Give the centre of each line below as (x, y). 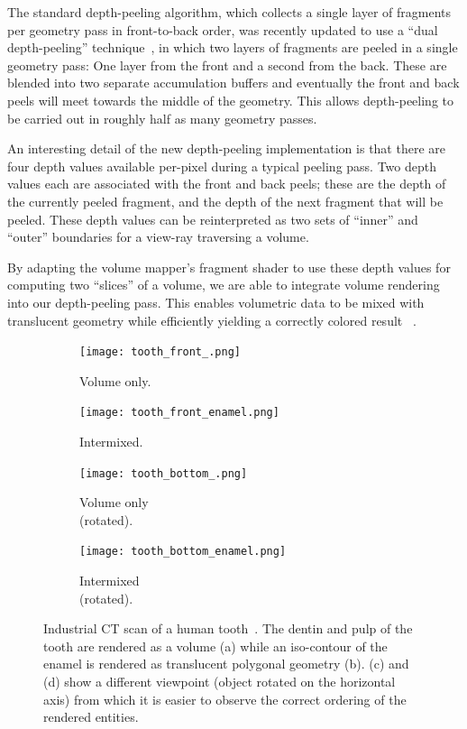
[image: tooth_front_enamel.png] (179, 413)
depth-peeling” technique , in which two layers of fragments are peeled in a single (233, 47)
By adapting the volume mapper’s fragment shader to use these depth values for (229, 267)
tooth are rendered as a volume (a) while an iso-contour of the (215, 646)
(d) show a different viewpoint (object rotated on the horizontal (220, 682)
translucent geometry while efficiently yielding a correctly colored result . (212, 320)
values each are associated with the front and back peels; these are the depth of (227, 184)
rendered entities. (91, 717)
